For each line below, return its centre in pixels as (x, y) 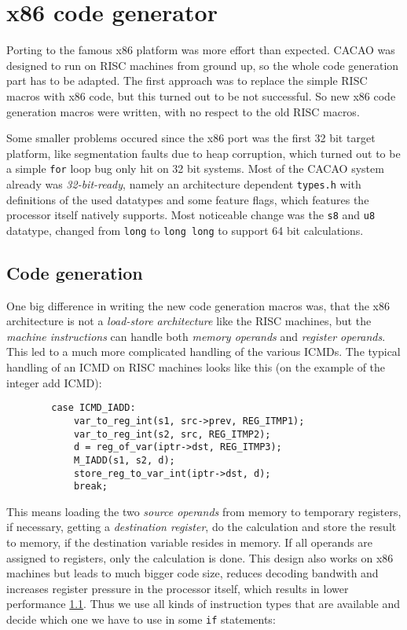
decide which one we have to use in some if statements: (141, 619)
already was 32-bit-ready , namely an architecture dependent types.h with (184, 183)
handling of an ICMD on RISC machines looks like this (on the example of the (196, 367)
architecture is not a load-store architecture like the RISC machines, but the (189, 321)
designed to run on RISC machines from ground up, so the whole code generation (203, 65)
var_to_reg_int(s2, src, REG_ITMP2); (172, 434)
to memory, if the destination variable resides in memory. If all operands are (190, 542)
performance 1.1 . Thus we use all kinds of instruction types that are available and (203, 604)
